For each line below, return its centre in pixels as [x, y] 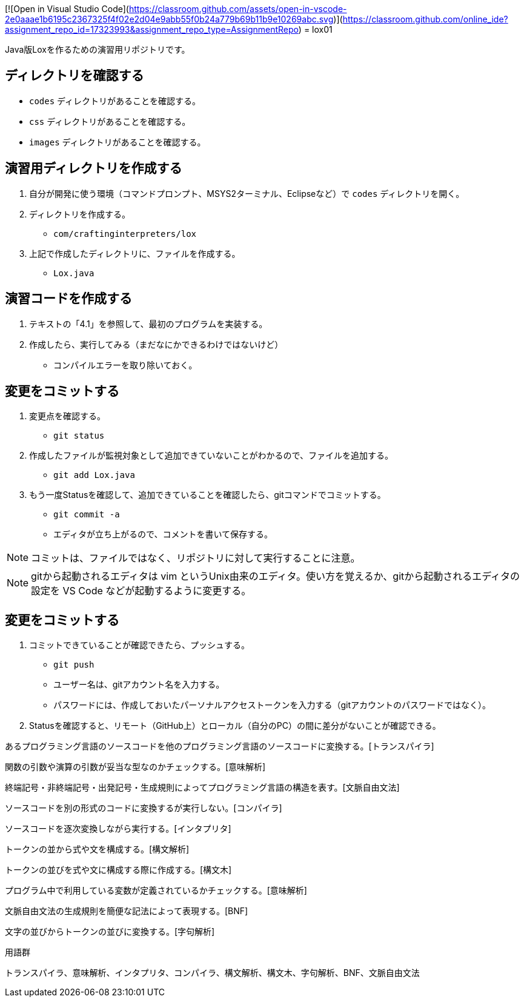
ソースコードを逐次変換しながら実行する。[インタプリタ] [118, 829]
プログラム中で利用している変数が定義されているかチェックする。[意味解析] [156, 891]
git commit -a [87, 515]
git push [74, 665]
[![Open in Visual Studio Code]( [67, 9]
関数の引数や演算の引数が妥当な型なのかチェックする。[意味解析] [135, 767]
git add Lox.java [94, 475]
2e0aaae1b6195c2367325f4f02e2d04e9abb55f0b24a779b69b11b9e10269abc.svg [169, 19]
